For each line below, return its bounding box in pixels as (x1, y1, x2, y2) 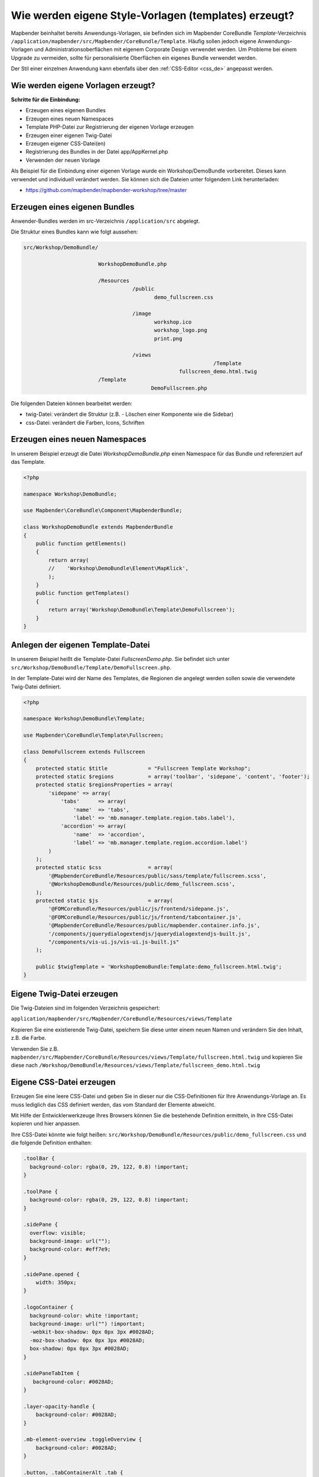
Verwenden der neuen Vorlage (25, 157, 100, 164)
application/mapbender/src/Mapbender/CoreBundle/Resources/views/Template (11, 1016, 233, 1022)
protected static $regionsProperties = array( (35, 782, 174, 788)
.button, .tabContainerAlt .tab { (23, 1469, 123, 1476)
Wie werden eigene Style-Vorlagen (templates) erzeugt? (11, 9, 295, 22)
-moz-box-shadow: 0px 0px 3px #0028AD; (30, 1337, 145, 1343)
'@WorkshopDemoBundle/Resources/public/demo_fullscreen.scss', (48, 881, 236, 887)
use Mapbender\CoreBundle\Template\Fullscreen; (23, 732, 164, 738)
